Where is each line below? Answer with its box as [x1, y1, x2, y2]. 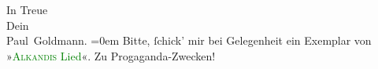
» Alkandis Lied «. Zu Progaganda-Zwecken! [6, 47, 216, 64]
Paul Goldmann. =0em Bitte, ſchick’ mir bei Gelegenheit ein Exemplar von [6, 32, 372, 49]
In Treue [6, 2, 48, 17]
